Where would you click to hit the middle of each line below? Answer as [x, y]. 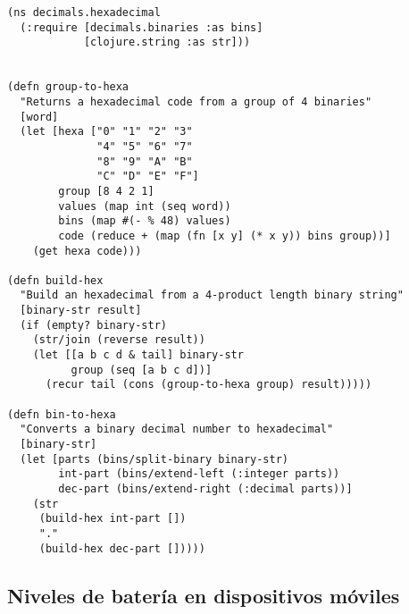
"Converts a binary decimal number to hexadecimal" [177, 429]
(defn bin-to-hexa [62, 414]
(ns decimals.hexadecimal [84, 13]
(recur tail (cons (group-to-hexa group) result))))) [209, 385]
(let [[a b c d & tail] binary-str [138, 355]
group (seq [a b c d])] [142, 370]
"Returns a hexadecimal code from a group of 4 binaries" [196, 101]
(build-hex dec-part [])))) [122, 548]
